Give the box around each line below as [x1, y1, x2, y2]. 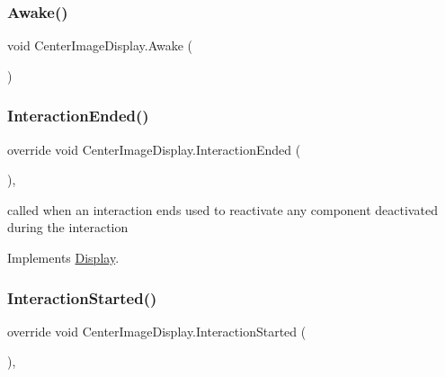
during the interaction [7, 218, 129, 237]
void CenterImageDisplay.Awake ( [7, 36, 193, 55]
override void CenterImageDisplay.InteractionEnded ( [7, 139, 301, 158]
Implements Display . [7, 248, 120, 266]
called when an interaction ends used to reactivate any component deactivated [7, 200, 438, 219]
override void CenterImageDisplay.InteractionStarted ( [7, 321, 307, 340]
